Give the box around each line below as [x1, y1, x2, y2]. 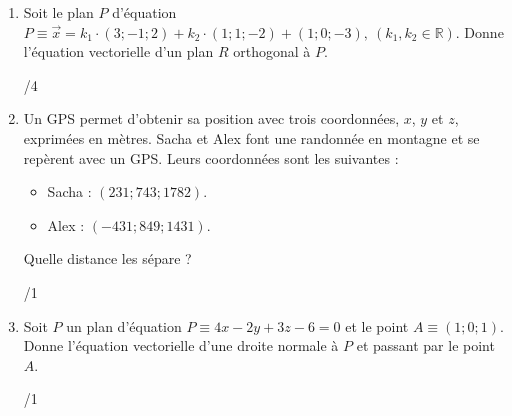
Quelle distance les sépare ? [23, 248, 192, 269]
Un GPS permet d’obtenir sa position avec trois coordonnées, [23, 108, 400, 129]
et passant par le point [356, 335, 495, 356]
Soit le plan [23, 2, 94, 22]
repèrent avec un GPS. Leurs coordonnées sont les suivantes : [23, 147, 399, 168]
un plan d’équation [66, 315, 182, 336]
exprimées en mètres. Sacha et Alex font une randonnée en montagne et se [23, 127, 480, 148]
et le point [345, 315, 409, 336]
